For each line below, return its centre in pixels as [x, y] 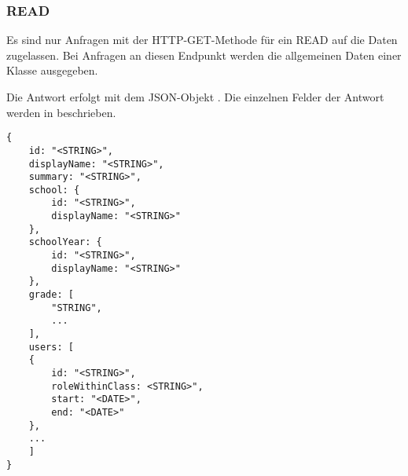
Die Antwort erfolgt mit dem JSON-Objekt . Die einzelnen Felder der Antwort [195, 97]
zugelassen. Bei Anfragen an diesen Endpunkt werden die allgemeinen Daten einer [204, 55]
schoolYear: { [65, 242]
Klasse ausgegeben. [52, 70]
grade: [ [51, 295]
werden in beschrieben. [61, 112]
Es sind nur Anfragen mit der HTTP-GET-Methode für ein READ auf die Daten [202, 40]
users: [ [51, 347]
